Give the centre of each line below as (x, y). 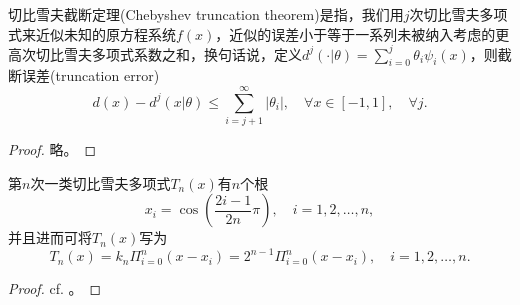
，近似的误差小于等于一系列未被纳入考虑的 (355, 33)
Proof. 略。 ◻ (52, 149)
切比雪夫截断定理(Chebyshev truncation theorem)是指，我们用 (206, 14)
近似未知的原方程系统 (105, 33)
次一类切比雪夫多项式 (100, 182)
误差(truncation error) (90, 75)
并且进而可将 (50, 237)
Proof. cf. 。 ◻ (55, 288)
